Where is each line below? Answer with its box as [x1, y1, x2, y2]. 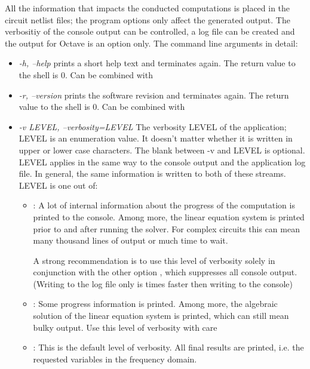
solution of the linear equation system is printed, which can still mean [33, 309, 289, 322]
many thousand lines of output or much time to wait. [33, 234, 228, 247]
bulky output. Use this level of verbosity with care [33, 321, 217, 333]
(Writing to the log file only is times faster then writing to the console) [33, 277, 293, 290]
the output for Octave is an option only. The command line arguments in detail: [5, 36, 298, 49]
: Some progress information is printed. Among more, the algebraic [33, 297, 278, 310]
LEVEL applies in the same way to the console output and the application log [19, 155, 306, 168]
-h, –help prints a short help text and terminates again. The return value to [19, 57, 296, 69]
